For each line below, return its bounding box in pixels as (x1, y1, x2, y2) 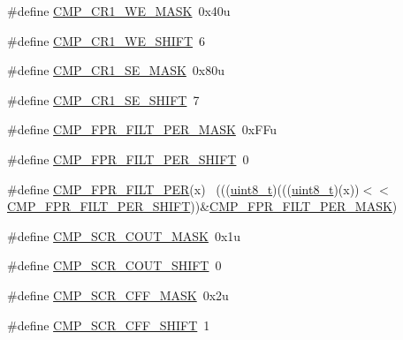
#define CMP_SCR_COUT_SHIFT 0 (7, 256, 222, 275)
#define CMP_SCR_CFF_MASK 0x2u (7, 285, 229, 304)
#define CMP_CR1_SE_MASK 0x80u (7, 61, 225, 79)
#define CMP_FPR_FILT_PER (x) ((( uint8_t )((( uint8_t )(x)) (7, 179, 360, 198)
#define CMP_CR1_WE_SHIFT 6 (7, 31, 206, 49)
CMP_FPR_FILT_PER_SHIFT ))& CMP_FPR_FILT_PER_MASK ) (7, 197, 398, 215)
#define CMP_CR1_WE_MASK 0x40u (7, 2, 231, 19)
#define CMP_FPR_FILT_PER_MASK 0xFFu (7, 120, 278, 139)
